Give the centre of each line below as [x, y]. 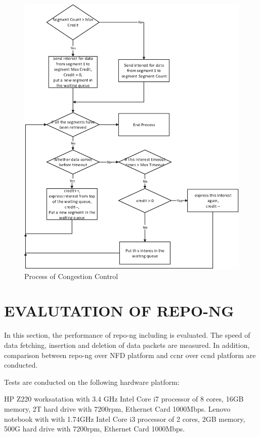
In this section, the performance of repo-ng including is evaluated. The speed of [127, 335]
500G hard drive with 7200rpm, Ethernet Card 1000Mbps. [95, 429]
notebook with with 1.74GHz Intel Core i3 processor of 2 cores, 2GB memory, [125, 419]
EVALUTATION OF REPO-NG [119, 311]
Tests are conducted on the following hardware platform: [92, 382]
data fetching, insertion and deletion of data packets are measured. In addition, [127, 345]
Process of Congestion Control [71, 276]
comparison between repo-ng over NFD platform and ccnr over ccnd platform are [130, 355]
